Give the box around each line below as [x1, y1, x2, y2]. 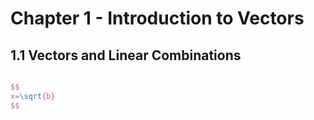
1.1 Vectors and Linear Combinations [10, 47, 242, 64]
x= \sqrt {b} [10, 91, 56, 101]
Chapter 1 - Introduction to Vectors [10, 7, 305, 30]
